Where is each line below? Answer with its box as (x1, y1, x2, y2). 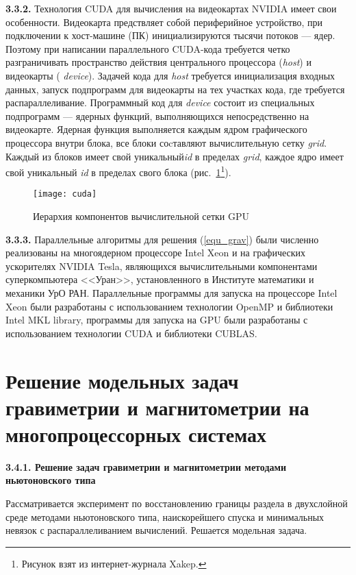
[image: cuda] (33, 189, 97, 199)
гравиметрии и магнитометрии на (5, 393, 309, 421)
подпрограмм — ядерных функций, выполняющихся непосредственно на (5, 108, 309, 123)
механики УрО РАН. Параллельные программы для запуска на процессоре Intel (5, 286, 338, 299)
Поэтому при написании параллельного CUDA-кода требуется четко (5, 41, 290, 56)
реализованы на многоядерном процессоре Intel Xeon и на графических (5, 245, 306, 260)
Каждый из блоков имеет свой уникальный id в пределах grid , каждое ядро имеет (5, 149, 344, 163)
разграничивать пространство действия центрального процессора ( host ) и (5, 55, 311, 69)
